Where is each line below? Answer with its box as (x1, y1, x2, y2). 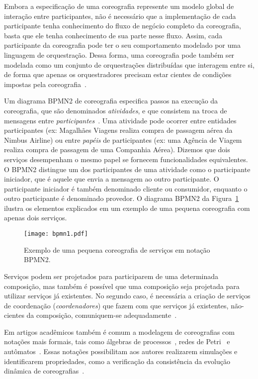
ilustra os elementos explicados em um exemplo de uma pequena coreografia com (4, 202, 250, 213)
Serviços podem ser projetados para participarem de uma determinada (4, 271, 219, 281)
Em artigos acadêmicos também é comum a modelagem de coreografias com (4, 326, 235, 337)
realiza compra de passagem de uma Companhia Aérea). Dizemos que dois (4, 144, 230, 155)
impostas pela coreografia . (4, 79, 86, 89)
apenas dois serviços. (4, 212, 67, 223)
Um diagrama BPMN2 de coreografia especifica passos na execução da (4, 95, 218, 106)
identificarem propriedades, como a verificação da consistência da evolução (4, 356, 230, 366)
